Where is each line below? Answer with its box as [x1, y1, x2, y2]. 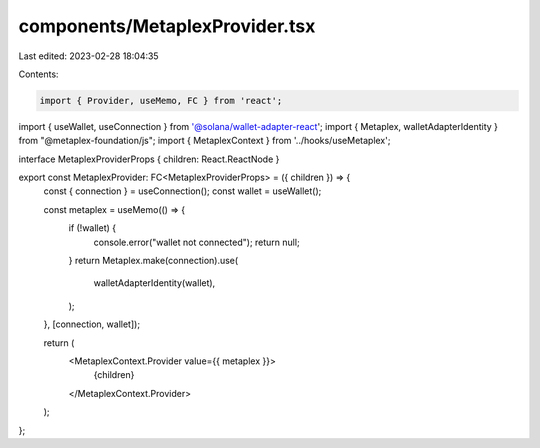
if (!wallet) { [68, 222, 117, 234]
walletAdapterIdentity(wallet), [93, 277, 216, 289]
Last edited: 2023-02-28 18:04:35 [18, 50, 159, 62]
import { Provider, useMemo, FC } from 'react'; [39, 95, 283, 106]
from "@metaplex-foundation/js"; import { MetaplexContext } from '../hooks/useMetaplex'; [18, 135, 391, 147]
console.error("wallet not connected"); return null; [93, 236, 300, 248]
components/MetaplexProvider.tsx [18, 15, 316, 37]
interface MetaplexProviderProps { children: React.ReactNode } [18, 153, 280, 165]
